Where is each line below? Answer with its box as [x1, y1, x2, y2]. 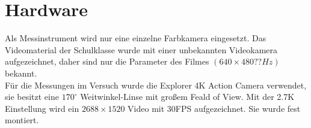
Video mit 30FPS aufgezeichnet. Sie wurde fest [128, 102, 301, 114]
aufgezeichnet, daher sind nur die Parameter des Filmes [5, 55, 209, 68]
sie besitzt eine [5, 90, 59, 103]
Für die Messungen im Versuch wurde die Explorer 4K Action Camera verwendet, [5, 78, 307, 91]
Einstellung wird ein [5, 102, 79, 114]
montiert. [5, 114, 39, 126]
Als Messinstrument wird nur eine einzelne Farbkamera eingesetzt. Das [5, 32, 266, 44]
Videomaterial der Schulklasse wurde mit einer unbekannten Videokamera [5, 43, 278, 56]
